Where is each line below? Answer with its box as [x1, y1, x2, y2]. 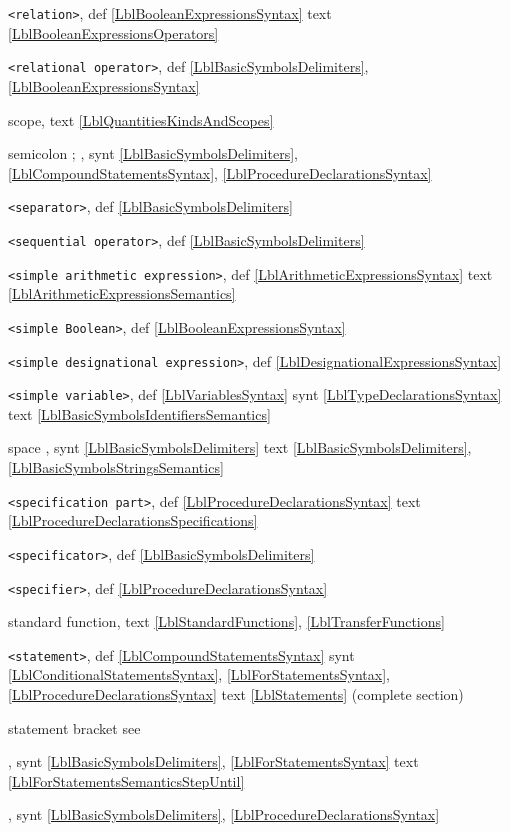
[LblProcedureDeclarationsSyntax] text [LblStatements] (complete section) [8, 684, 464, 704]
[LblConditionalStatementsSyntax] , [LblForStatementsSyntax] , [8, 664, 391, 685]
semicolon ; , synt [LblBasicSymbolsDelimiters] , [8, 143, 298, 164]
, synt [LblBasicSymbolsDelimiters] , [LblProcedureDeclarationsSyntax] [8, 804, 440, 825]
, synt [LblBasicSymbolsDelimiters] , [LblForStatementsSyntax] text [8, 751, 419, 772]
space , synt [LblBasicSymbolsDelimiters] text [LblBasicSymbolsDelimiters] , [8, 437, 472, 458]
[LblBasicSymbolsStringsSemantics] [8, 457, 224, 477]
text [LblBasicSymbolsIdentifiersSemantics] [8, 403, 271, 424]
